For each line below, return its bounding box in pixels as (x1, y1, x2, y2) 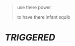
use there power (17, 5, 51, 10)
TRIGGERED (5, 32, 55, 43)
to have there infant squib (17, 14, 70, 20)
